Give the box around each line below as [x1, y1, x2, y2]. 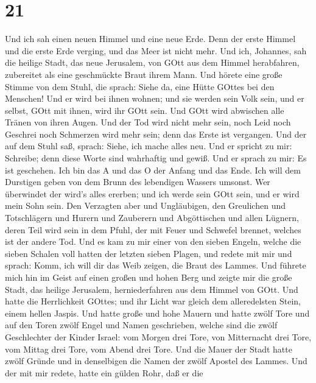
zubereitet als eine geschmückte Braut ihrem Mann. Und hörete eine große [5, 68, 283, 80]
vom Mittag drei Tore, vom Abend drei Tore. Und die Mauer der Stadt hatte [5, 342, 292, 355]
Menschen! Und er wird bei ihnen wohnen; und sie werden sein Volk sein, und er [5, 92, 304, 105]
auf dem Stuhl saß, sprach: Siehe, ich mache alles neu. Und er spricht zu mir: [5, 139, 292, 152]
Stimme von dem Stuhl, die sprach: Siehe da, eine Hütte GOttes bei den [5, 80, 275, 93]
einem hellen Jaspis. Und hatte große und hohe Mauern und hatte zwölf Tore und [5, 306, 310, 319]
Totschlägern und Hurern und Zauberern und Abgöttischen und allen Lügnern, [5, 211, 299, 224]
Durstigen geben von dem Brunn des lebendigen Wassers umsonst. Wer [5, 175, 270, 188]
